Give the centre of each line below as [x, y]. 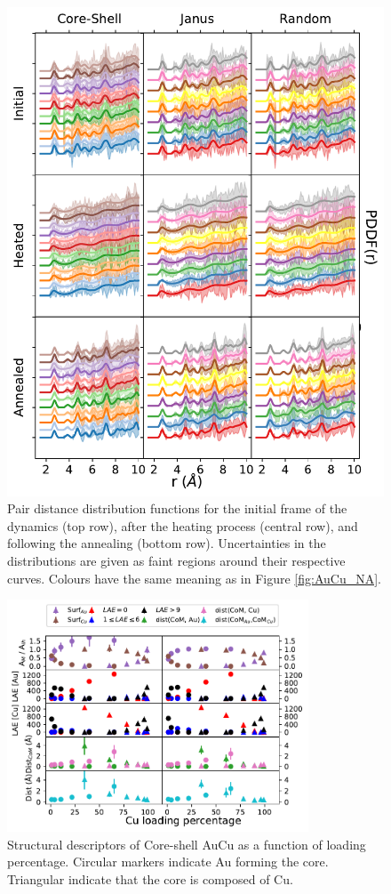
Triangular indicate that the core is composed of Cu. [150, 878]
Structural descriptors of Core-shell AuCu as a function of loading [187, 844]
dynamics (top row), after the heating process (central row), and [183, 525]
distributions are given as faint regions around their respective [176, 560]
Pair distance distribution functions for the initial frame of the [177, 508]
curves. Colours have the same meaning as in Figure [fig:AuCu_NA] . [195, 578]
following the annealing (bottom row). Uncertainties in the [167, 543]
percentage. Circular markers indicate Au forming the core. [168, 862]
